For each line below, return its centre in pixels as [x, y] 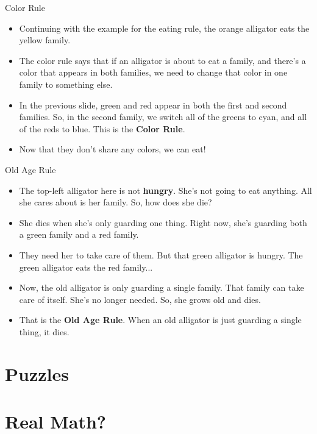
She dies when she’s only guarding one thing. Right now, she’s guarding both [163, 222]
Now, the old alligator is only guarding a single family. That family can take [162, 287]
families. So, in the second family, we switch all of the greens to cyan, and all [163, 117]
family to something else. [66, 84]
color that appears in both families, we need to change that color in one [153, 72]
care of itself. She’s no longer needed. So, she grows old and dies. [140, 299]
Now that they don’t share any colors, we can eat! [112, 149]
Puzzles [37, 373]
